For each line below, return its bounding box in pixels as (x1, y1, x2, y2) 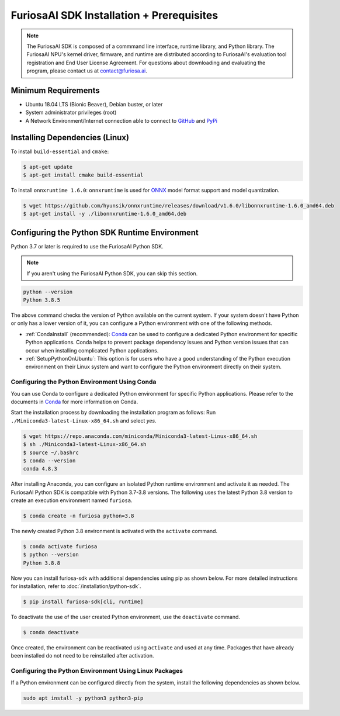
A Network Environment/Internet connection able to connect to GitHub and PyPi (25, 117, 217, 124)
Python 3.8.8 (23, 559, 61, 566)
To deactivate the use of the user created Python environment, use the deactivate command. (11, 614, 241, 621)
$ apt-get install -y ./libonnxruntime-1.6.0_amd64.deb (23, 210, 187, 217)
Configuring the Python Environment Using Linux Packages (11, 667, 183, 675)
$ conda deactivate (23, 629, 79, 636)
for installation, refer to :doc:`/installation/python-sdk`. (11, 583, 141, 590)
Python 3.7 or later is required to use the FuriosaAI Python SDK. (11, 243, 164, 250)
